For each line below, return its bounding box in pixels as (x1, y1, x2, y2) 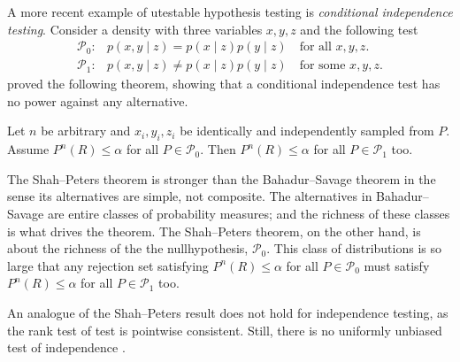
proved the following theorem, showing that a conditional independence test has (7, 74, 441, 93)
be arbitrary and (41, 121, 131, 140)
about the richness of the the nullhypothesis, (7, 239, 249, 258)
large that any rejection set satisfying (7, 256, 209, 274)
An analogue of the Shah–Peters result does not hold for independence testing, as (7, 303, 448, 321)
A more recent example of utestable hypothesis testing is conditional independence (7, 3, 453, 20)
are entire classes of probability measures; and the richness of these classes (47, 204, 450, 223)
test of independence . (7, 338, 126, 357)
